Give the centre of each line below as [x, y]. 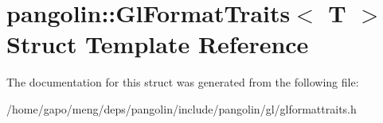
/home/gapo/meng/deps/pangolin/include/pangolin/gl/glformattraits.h [182, 108]
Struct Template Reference [158, 44]
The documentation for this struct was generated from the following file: [183, 82]
